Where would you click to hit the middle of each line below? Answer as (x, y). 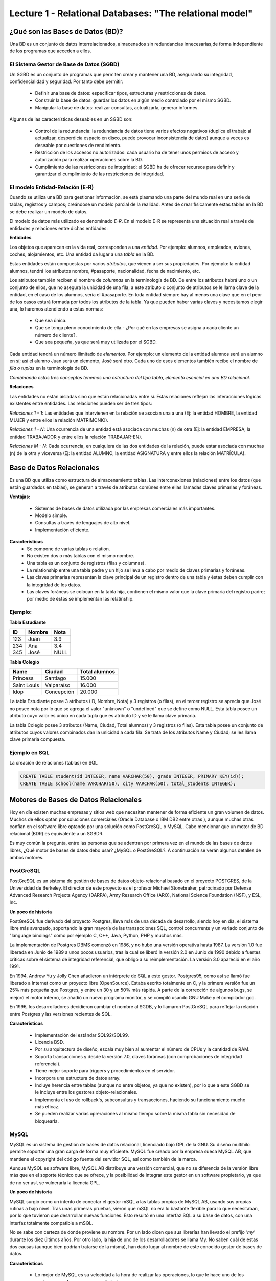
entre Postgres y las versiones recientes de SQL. (61, 1014)
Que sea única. (51, 321)
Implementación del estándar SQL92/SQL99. (82, 1035)
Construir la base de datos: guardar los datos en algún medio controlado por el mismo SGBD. (133, 100)
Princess (23, 678)
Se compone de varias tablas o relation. (68, 549)
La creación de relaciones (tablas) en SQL (54, 763)
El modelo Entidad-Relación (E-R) (52, 187)
